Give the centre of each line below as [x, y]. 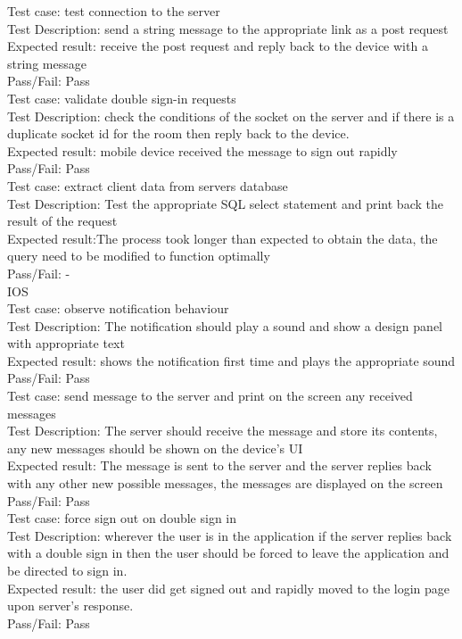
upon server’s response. [70, 606]
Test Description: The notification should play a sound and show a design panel [225, 325]
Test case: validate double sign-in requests [122, 98]
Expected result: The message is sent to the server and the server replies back [219, 465]
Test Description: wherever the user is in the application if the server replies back [230, 535]
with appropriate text [66, 343]
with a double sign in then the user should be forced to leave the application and [228, 553]
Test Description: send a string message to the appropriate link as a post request [228, 28]
